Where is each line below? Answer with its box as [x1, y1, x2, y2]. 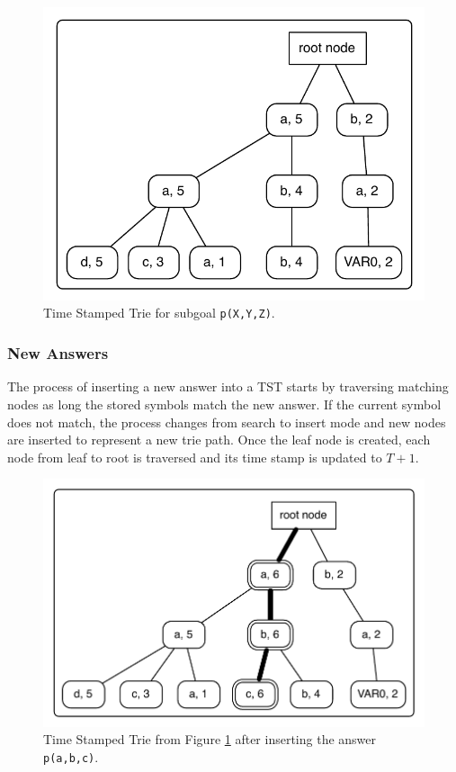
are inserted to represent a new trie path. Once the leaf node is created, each [7, 430, 431, 449]
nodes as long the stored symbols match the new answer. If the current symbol [7, 394, 442, 413]
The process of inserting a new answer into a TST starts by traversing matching [7, 377, 449, 396]
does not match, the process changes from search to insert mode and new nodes [7, 412, 446, 431]
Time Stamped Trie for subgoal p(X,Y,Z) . [43, 303, 275, 322]
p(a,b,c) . [43, 747, 99, 766]
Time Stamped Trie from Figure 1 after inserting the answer [43, 730, 377, 749]
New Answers [7, 342, 109, 364]
